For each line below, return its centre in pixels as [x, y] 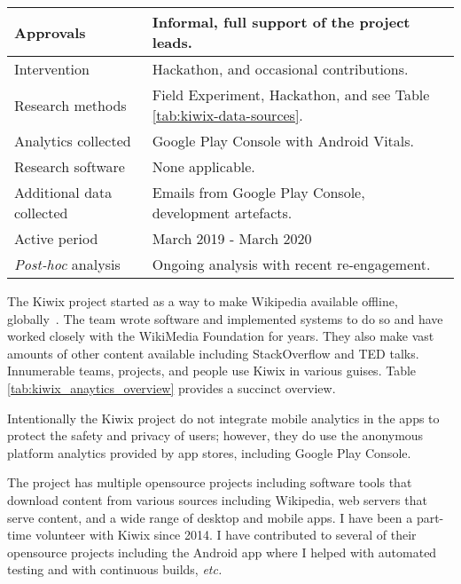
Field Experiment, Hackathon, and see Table [291, 95]
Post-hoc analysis [67, 264]
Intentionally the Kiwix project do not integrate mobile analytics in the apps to [223, 418]
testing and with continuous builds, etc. [115, 569]
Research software [70, 166]
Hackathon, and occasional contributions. [280, 69]
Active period [56, 238]
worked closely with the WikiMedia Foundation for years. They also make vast [221, 336]
